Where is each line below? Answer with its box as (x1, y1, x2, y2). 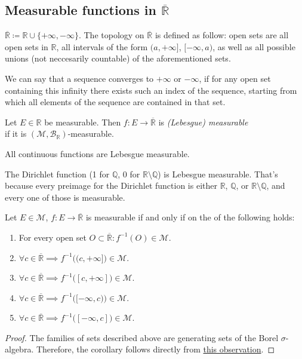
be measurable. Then (44, 115, 121, 128)
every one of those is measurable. (5, 191, 125, 203)
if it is (5, 127, 27, 140)
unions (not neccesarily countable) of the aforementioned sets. (5, 52, 231, 65)
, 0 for (118, 167, 140, 180)
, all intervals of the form (56, 40, 148, 53)
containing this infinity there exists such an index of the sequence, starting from (5, 84, 297, 96)
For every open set (19, 231, 87, 243)
